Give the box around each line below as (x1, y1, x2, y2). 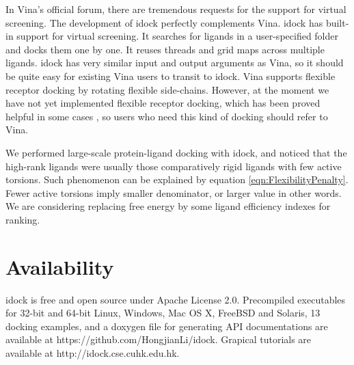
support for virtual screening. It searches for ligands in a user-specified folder (16, 29, 338, 43)
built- (325, 15, 349, 29)
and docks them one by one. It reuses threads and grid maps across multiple (5, 42, 325, 56)
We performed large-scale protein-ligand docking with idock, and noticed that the (5, 145, 347, 159)
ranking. (5, 212, 40, 226)
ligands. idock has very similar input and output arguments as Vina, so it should (5, 55, 344, 70)
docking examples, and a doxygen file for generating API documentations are (5, 319, 328, 333)
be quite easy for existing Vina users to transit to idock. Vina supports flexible (5, 68, 336, 83)
